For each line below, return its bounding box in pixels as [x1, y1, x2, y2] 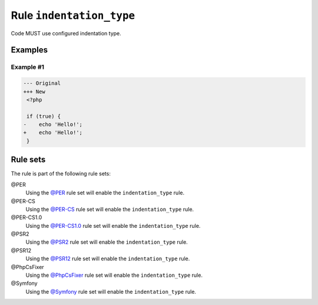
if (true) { [26, 112, 61, 120]
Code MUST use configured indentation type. [11, 29, 122, 37]
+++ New [23, 88, 45, 95]
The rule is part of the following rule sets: [11, 170, 111, 177]
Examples [11, 45, 48, 55]
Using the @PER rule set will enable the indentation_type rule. [25, 189, 185, 197]
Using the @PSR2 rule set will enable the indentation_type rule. [25, 238, 188, 246]
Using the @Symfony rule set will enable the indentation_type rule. [25, 288, 197, 295]
